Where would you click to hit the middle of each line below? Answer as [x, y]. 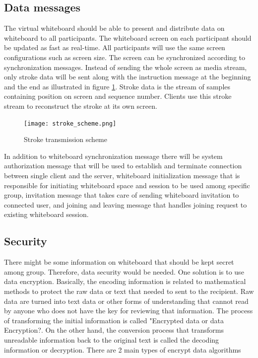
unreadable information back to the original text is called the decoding [112, 339]
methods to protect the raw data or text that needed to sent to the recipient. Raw [129, 291]
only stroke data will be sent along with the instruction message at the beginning [128, 77]
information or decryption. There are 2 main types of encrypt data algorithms [123, 349]
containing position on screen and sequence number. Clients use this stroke [118, 96]
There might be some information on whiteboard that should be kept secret [119, 262]
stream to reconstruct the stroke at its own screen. [81, 106]
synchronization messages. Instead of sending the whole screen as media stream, [126, 67]
